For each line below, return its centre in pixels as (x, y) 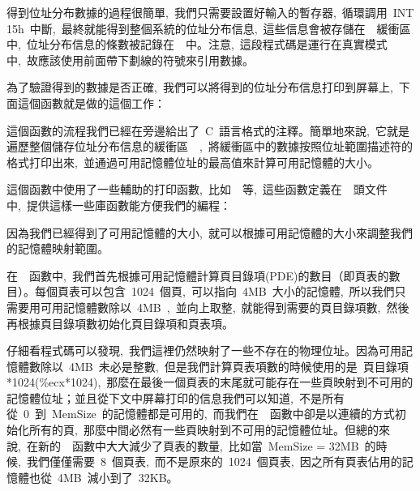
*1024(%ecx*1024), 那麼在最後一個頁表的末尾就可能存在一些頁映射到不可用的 (210, 382)
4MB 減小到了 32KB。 (118, 477)
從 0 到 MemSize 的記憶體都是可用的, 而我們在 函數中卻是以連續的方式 (201, 414)
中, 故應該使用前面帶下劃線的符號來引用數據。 (130, 60)
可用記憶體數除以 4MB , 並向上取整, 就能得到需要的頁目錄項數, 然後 (225, 307)
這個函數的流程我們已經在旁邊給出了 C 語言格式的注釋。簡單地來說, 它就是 (208, 130)
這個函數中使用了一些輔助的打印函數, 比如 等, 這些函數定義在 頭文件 (197, 189)
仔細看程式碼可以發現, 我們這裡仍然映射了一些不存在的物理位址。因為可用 (204, 350)
